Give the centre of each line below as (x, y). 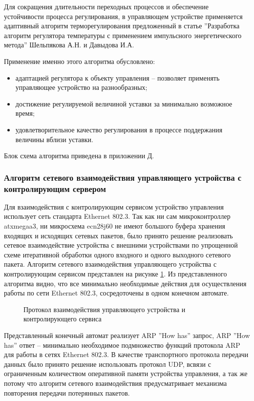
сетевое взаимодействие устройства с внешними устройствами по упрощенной (121, 245)
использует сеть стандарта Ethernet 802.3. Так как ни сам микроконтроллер (117, 216)
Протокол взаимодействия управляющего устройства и (105, 309)
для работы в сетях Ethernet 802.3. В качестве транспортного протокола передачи (126, 354)
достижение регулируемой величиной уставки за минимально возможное (124, 103)
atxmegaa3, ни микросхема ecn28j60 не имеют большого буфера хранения (115, 226)
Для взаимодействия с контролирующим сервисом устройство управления (114, 206)
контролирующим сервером (55, 188)
